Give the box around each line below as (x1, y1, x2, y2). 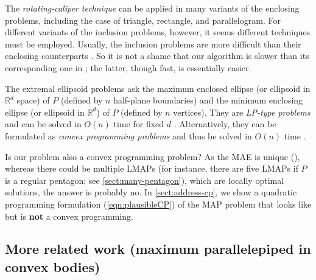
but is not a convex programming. (5, 209, 133, 222)
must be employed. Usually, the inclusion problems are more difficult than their (5, 37, 301, 50)
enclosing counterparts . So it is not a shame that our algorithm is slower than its (5, 49, 309, 62)
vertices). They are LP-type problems (173, 105, 311, 118)
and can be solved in (5, 117, 82, 130)
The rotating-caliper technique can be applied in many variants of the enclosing (5, 2, 300, 14)
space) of (16, 94, 50, 107)
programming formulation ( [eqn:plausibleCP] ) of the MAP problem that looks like (5, 197, 312, 210)
